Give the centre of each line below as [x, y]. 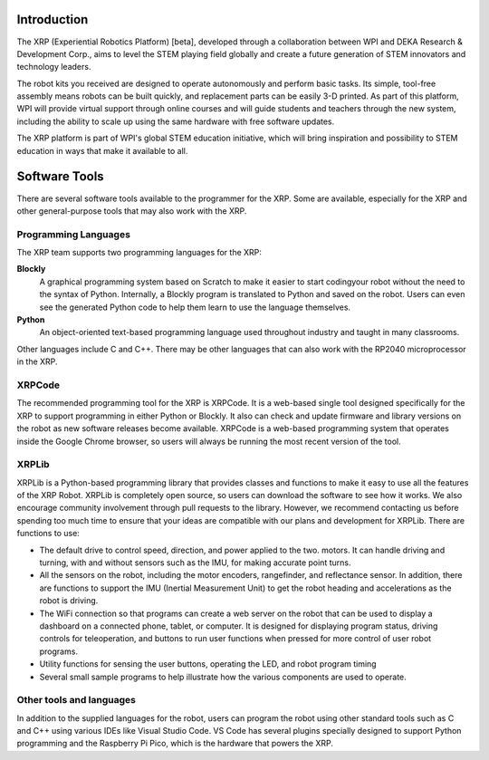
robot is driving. [69, 601]
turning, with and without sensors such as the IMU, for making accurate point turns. [195, 563]
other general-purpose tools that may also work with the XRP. [132, 211]
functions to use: [48, 534]
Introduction [53, 19]
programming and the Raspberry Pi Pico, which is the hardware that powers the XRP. [175, 744]
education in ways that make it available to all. [102, 150]
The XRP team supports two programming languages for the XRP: [139, 253]
